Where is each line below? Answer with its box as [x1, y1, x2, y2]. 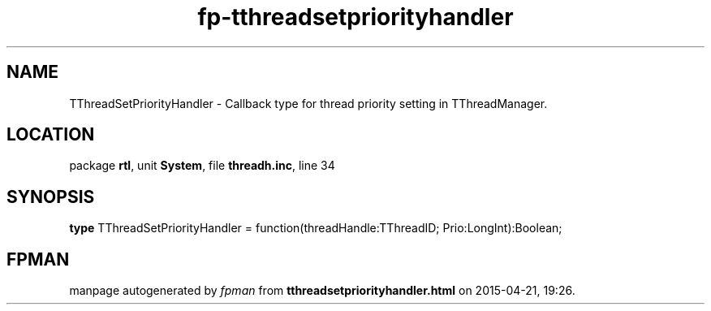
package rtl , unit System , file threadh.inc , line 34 [69, 158, 335, 173]
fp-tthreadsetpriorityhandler [197, 3, 514, 31]
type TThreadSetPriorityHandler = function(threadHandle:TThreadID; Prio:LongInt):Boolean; [69, 221, 562, 235]
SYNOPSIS [6, 186, 95, 207]
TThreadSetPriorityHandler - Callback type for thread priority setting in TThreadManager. [69, 96, 548, 110]
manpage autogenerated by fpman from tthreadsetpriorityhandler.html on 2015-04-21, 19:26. [69, 283, 575, 298]
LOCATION [6, 124, 95, 145]
